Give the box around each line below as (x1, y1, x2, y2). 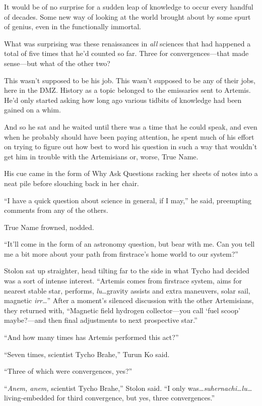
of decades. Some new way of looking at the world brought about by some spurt (4, 11, 251, 22)
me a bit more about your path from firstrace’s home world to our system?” (4, 248, 238, 259)
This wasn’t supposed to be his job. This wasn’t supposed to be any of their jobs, (4, 75, 255, 85)
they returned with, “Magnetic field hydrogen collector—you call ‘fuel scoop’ (4, 305, 240, 315)
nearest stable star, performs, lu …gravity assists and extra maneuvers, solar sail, (4, 285, 250, 296)
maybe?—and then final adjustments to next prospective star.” (4, 315, 198, 325)
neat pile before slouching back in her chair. (4, 178, 139, 188)
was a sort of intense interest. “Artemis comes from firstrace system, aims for (4, 275, 242, 286)
